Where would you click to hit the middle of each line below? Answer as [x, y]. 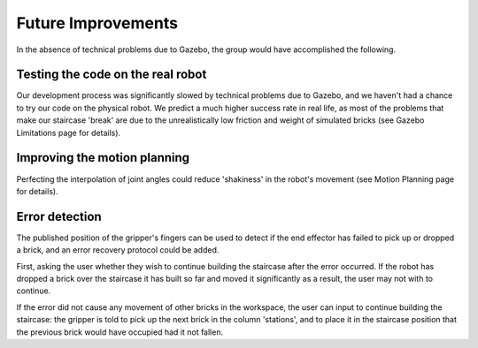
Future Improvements [97, 23]
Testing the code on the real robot [112, 75]
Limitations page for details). [69, 132]
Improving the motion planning [103, 158]
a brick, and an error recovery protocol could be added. [118, 250]
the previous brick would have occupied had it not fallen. [120, 332]
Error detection [59, 216]
